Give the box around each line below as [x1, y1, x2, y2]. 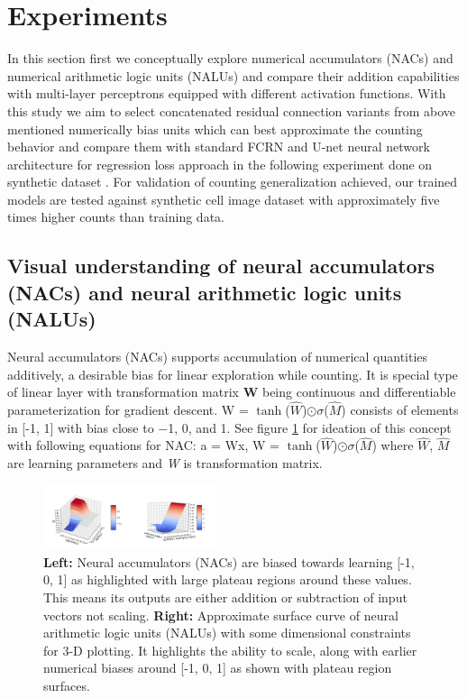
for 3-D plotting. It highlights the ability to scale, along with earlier [43, 640, 417, 659]
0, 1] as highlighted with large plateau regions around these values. [43, 570, 412, 589]
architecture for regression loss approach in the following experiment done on [7, 154, 433, 173]
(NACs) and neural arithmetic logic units [7, 278, 402, 306]
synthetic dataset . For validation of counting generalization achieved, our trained [7, 172, 458, 191]
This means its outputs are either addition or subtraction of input [43, 587, 407, 606]
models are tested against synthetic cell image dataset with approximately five [7, 189, 440, 208]
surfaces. [43, 675, 90, 694]
